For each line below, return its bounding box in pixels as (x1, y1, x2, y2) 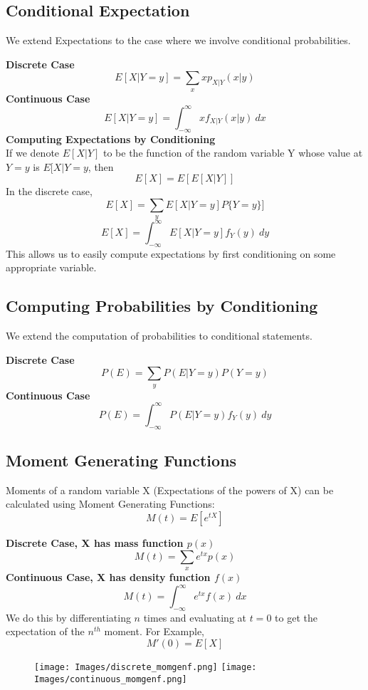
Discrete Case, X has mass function (6, 535, 184, 550)
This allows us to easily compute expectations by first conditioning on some (6, 246, 336, 261)
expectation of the (6, 624, 85, 639)
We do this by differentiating (6, 610, 131, 624)
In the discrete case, (6, 184, 93, 199)
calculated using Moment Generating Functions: (6, 496, 215, 511)
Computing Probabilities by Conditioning (6, 295, 318, 317)
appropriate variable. (6, 260, 97, 275)
